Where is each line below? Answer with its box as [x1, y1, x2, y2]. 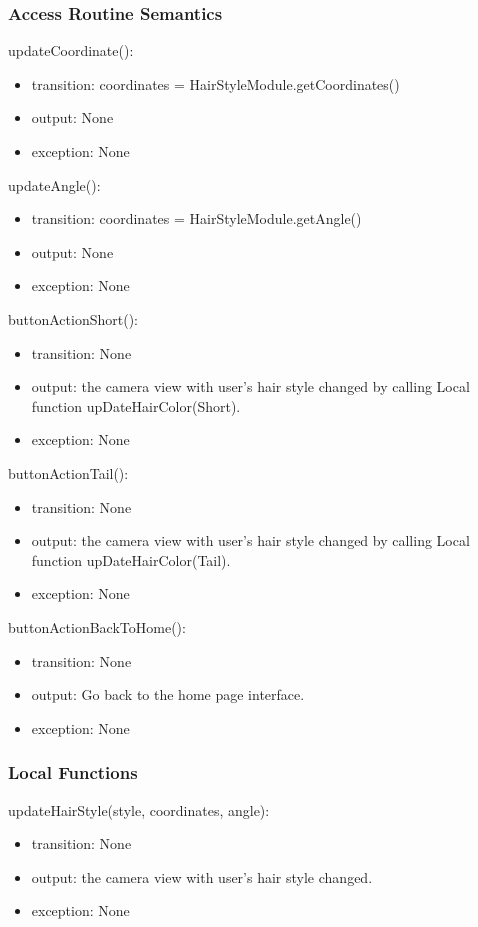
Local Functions [8, 760, 138, 785]
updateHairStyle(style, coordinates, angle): [8, 799, 270, 820]
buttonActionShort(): [8, 308, 138, 329]
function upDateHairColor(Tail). [31, 549, 231, 570]
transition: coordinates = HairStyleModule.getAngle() [31, 208, 362, 229]
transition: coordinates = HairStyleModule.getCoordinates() [31, 73, 400, 94]
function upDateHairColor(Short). [31, 395, 241, 416]
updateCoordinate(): [8, 40, 134, 61]
